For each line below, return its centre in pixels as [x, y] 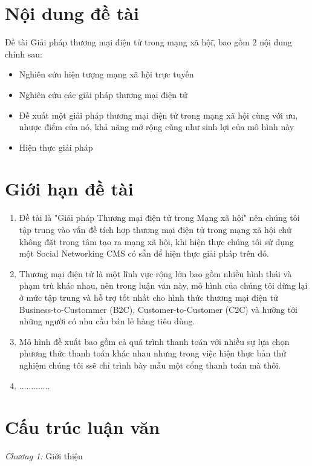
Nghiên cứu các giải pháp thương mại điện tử [103, 94]
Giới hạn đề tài [69, 189]
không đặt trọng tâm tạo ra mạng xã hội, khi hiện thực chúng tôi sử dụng [156, 241]
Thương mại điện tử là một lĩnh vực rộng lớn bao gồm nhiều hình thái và [155, 273]
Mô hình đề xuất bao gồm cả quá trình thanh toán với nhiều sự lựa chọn [154, 341]
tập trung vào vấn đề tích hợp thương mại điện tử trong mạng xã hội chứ [155, 229]
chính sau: [24, 54]
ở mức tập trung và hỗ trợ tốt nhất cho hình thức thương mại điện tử [148, 297]
